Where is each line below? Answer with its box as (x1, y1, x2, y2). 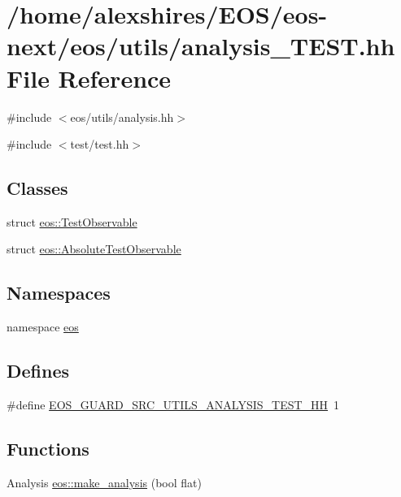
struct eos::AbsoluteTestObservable (7, 240, 181, 257)
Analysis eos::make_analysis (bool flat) (7, 473, 202, 491)
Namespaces (7, 280, 111, 305)
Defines (7, 358, 70, 383)
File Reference (7, 61, 172, 94)
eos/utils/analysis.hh (70, 108, 174, 125)
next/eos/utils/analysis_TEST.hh (7, 29, 395, 63)
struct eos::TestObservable (7, 213, 137, 230)
